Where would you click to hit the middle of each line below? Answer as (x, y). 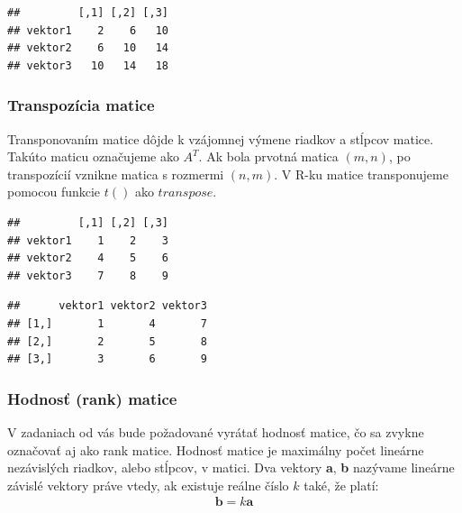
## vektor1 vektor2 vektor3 (107, 306)
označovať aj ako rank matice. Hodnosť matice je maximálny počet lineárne (216, 449)
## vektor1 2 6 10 (88, 30)
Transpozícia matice (81, 105)
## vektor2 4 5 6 (88, 258)
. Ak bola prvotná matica (268, 156)
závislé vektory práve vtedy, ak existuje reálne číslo (148, 485)
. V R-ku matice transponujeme (361, 174)
